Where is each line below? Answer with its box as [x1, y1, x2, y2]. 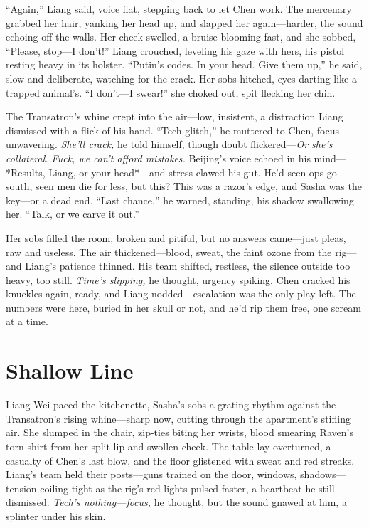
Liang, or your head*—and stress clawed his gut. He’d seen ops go [48, 164, 337, 179]
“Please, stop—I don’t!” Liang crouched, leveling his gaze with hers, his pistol [6, 43, 345, 58]
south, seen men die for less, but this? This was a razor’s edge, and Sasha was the [6, 179, 362, 194]
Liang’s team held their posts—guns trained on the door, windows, [6, 467, 297, 482]
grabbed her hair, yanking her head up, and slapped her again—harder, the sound [6, 15, 363, 30]
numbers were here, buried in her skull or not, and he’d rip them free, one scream [6, 300, 361, 315]
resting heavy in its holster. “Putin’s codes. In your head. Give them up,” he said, [6, 57, 363, 72]
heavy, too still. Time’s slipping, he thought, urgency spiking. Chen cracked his [6, 272, 351, 287]
